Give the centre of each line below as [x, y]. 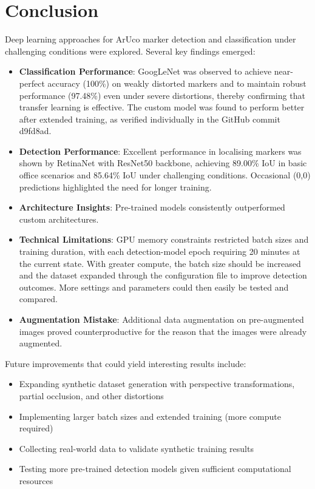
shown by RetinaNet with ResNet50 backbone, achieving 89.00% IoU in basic [163, 163]
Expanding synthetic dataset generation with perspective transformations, [157, 384]
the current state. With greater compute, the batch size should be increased [160, 263]
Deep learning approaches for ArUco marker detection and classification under [151, 39]
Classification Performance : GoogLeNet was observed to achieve [145, 71]
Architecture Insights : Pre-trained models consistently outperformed [152, 207]
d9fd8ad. [35, 131]
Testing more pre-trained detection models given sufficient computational [155, 469]
